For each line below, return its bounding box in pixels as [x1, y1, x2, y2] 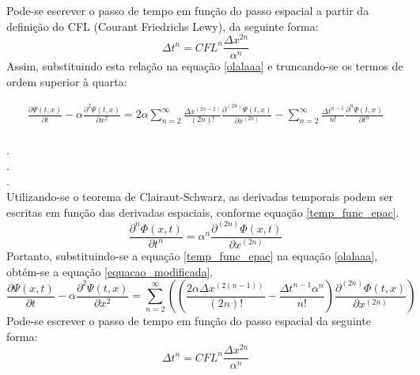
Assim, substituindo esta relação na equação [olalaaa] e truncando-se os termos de [6, 58, 403, 74]
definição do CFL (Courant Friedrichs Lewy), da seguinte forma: [6, 17, 319, 34]
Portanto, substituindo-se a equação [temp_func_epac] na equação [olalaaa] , [6, 247, 378, 263]
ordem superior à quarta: [6, 73, 127, 89]
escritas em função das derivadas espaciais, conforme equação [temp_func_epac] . [6, 203, 399, 220]
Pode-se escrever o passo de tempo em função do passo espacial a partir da [6, 2, 369, 18]
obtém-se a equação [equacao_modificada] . [6, 263, 214, 279]
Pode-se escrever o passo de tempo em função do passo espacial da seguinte [6, 312, 371, 329]
